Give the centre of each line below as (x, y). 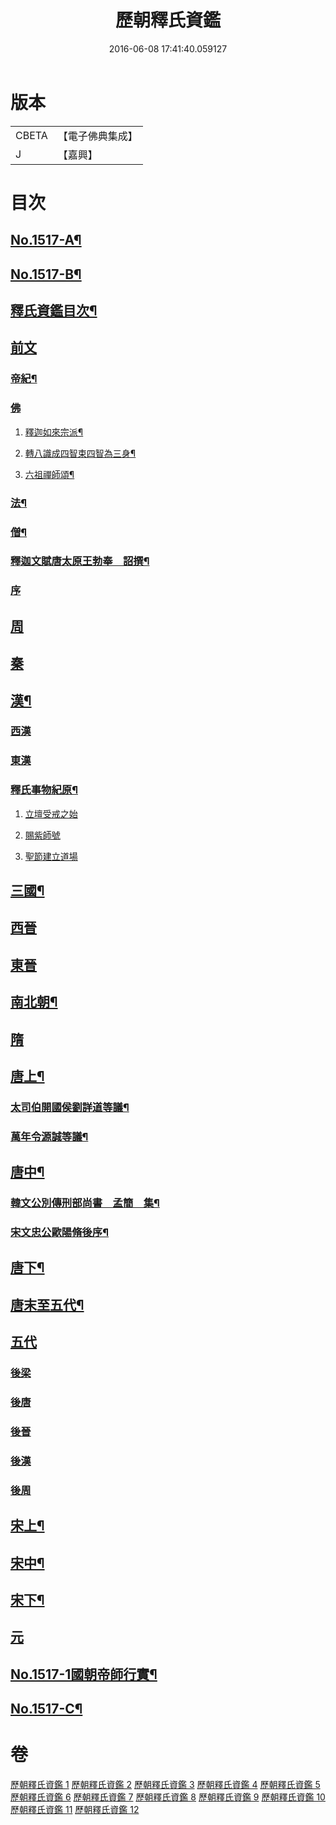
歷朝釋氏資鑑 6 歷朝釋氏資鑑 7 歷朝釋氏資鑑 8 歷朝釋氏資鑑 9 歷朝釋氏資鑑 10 (168, 1797)
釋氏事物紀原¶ (44, 790)
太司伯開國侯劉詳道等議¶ (70, 1107)
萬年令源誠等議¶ (49, 1136)
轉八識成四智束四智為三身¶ (80, 453)
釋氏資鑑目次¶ (54, 311)
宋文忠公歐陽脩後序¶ (60, 1233)
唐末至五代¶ (47, 1304)
